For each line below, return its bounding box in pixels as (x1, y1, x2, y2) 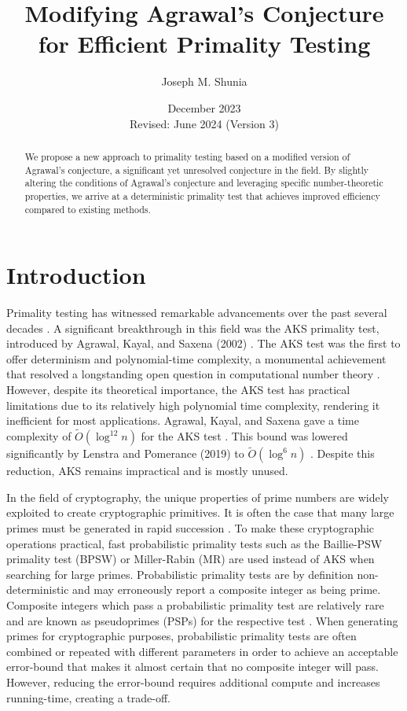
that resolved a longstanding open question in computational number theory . (6, 366, 380, 382)
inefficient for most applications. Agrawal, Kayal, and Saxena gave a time (6, 412, 359, 429)
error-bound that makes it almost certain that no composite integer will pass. (6, 658, 379, 675)
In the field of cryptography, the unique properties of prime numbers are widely (6, 488, 389, 505)
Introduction (6, 259, 146, 291)
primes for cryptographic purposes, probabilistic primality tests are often (6, 628, 357, 644)
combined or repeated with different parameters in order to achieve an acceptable (6, 643, 398, 659)
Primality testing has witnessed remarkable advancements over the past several (6, 304, 387, 321)
